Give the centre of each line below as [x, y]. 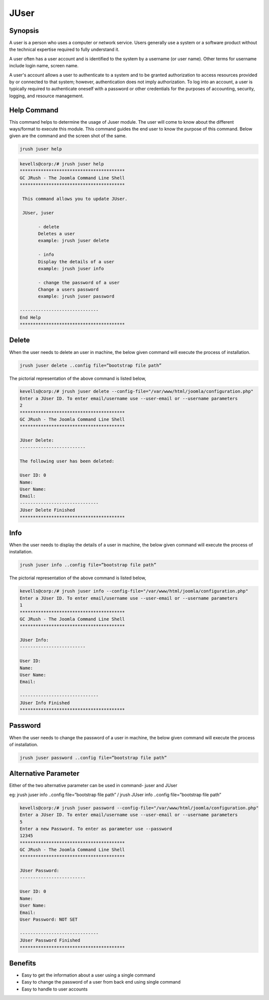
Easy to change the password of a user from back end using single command [101, 982]
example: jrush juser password [76, 296]
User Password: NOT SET [49, 919]
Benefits [23, 963]
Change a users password [68, 290]
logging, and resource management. [47, 96]
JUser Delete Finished [47, 510]
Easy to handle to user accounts [55, 989]
